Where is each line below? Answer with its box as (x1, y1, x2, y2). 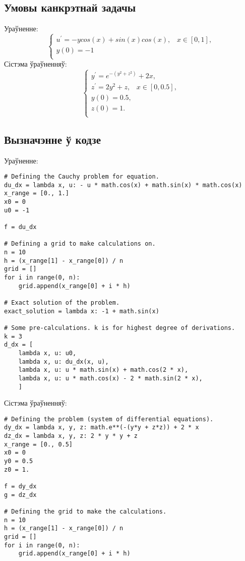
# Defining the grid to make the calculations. (4, 508, 167, 515)
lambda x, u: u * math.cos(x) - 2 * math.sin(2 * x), (18, 374, 203, 382)
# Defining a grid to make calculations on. (4, 240, 156, 248)
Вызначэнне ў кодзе (4, 131, 101, 147)
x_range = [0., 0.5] (4, 440, 73, 448)
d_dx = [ (4, 341, 33, 349)
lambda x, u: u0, (18, 349, 77, 357)
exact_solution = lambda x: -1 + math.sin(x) (4, 307, 159, 315)
